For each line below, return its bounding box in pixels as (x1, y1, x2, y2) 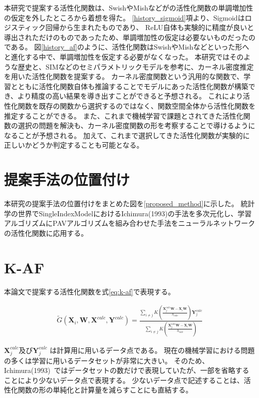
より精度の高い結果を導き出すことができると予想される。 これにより (17, 91, 243, 101)
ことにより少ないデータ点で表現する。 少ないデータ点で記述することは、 (4, 374, 244, 385)
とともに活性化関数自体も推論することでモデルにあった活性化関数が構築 (10, 81, 249, 91)
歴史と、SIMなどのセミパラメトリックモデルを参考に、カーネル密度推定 (17, 61, 254, 72)
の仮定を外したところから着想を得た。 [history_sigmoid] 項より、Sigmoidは (4, 12, 245, 23)
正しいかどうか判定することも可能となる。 (4, 140, 144, 150)
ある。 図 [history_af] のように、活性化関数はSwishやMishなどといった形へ (10, 42, 250, 52)
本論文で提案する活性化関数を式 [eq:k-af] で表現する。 (4, 286, 175, 296)
